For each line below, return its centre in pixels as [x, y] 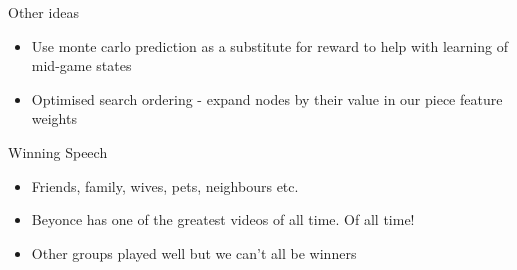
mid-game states [81, 65]
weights [54, 118]
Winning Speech [58, 151]
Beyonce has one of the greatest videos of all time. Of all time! [223, 219]
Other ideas [43, 12]
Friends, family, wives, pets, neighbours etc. [165, 185]
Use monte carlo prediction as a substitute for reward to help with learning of [269, 45]
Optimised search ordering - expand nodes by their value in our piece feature [267, 98]
